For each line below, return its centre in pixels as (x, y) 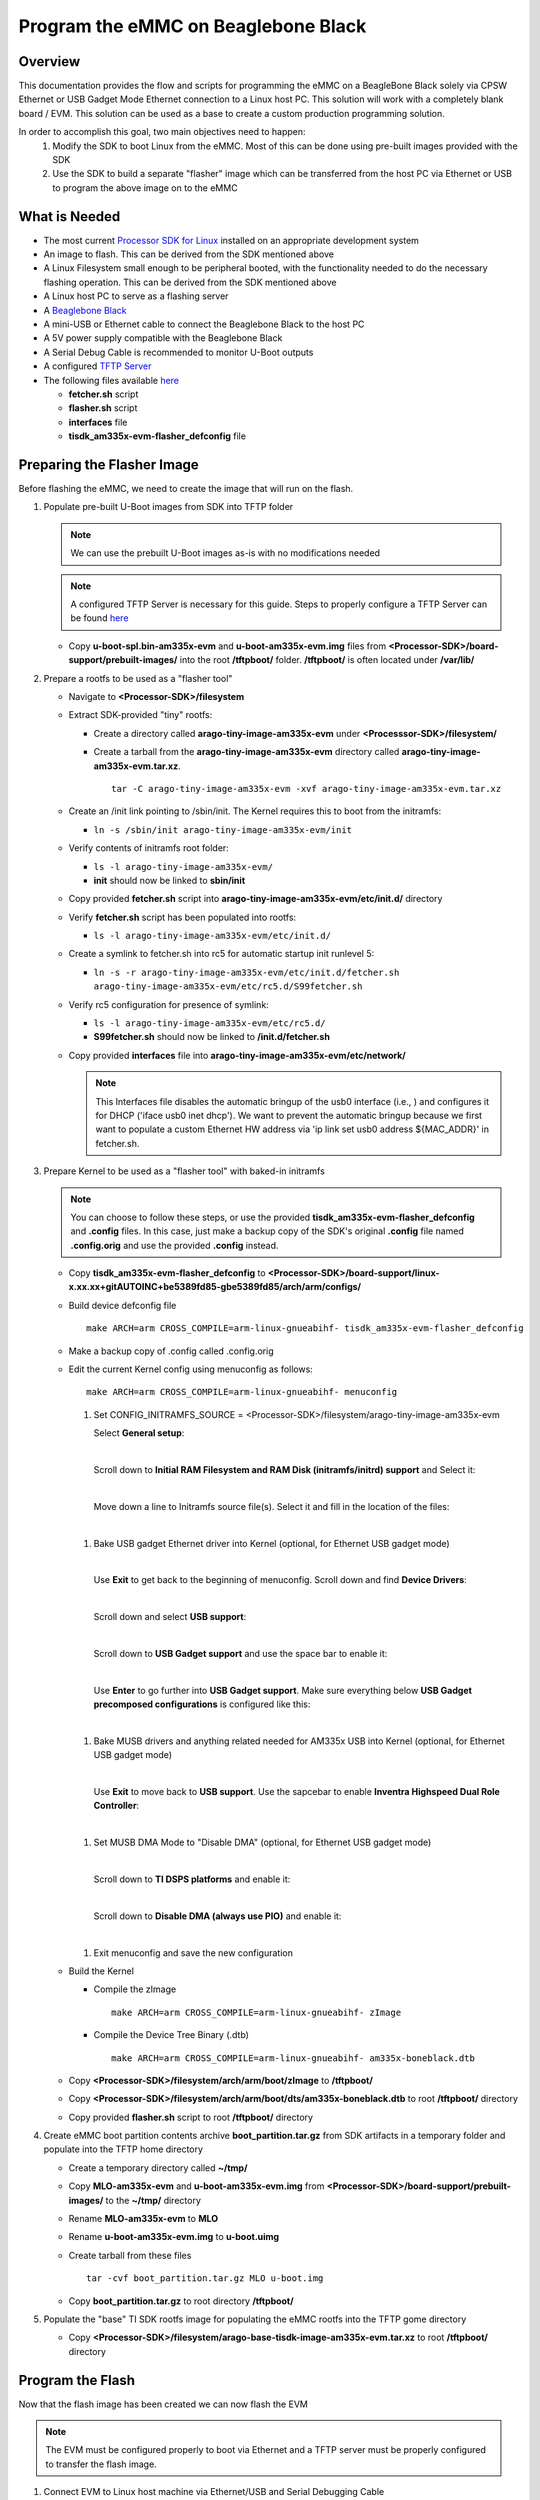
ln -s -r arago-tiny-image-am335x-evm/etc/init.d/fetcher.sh (246, 972)
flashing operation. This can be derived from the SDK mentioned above (190, 282)
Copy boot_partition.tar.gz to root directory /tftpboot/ (181, 2301)
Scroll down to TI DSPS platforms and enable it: (192, 1879)
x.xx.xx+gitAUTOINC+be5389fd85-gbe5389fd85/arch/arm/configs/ (215, 1287)
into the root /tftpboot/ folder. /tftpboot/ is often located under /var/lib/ (327, 660)
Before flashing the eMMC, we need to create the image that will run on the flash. (186, 489)
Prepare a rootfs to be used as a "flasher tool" (138, 678)
